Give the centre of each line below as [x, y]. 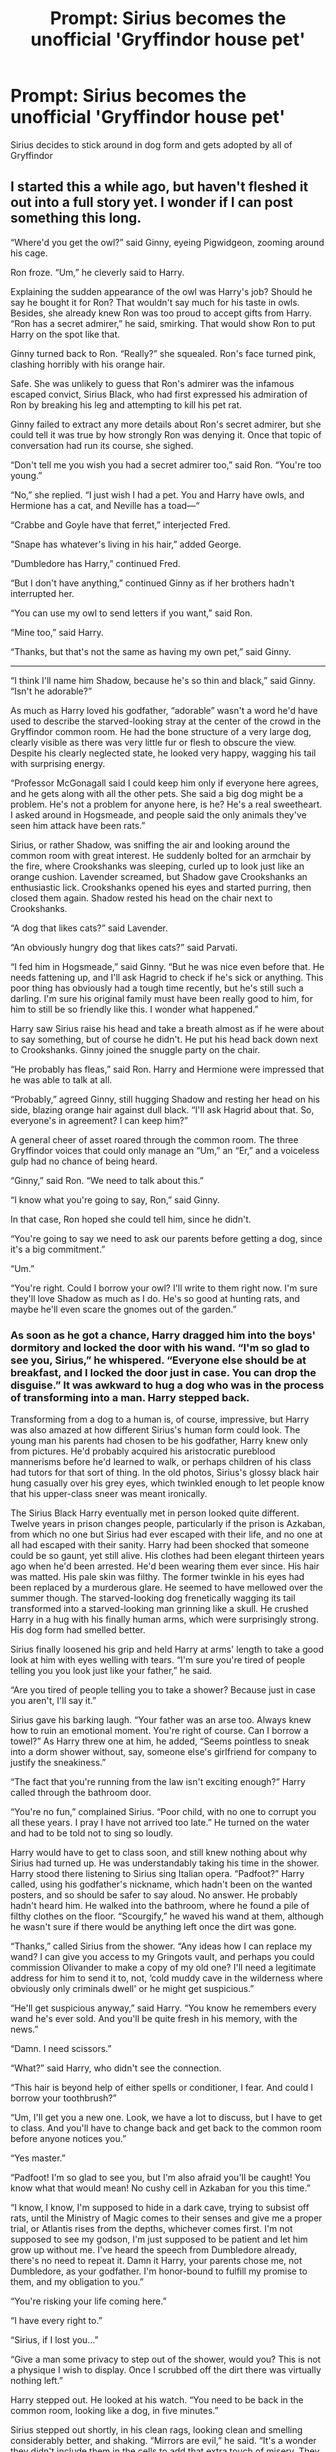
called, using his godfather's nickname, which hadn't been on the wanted [161, 1884]
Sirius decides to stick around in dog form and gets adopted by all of [151, 144]
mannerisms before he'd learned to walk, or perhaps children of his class [161, 1462]
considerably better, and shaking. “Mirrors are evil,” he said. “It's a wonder [163, 2441]
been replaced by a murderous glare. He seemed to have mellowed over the [166, 1588]
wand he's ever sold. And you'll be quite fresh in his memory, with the [154, 2019]
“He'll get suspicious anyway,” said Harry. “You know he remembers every [163, 2008]
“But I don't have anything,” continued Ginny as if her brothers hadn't [152, 583]
